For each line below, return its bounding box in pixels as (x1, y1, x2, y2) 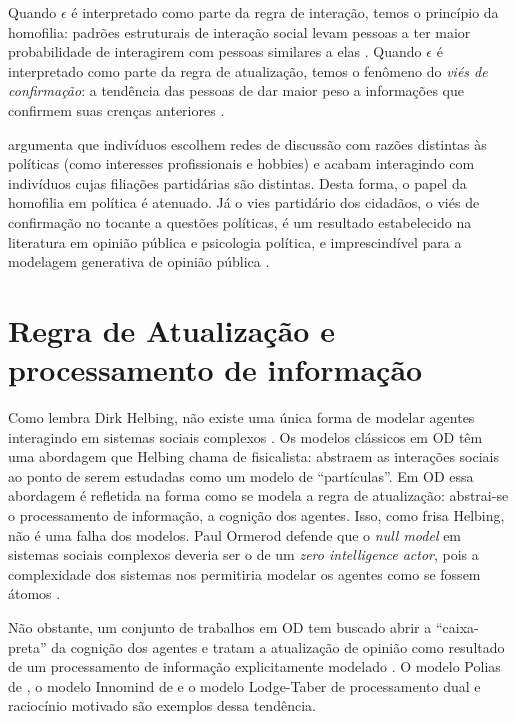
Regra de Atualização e (8, 309, 335, 350)
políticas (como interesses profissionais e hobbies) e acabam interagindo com (8, 153, 475, 174)
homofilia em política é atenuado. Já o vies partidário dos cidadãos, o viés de (8, 192, 480, 213)
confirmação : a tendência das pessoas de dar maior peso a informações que (8, 80, 464, 101)
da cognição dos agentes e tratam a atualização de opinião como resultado (51, 636, 505, 657)
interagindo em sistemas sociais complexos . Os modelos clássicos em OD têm (8, 426, 483, 447)
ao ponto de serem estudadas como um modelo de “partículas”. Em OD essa (8, 465, 474, 486)
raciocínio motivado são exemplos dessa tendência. (8, 695, 316, 716)
